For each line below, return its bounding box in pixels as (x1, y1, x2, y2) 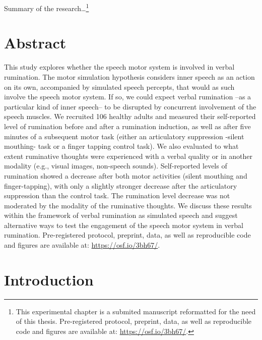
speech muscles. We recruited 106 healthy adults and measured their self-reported (4, 111, 256, 122)
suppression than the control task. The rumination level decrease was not (4, 190, 230, 201)
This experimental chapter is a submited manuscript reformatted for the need (16, 306, 256, 316)
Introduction (4, 269, 94, 290)
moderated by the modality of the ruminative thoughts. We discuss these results (4, 200, 252, 210)
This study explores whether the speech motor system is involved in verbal (4, 62, 235, 72)
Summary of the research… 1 (4, 2, 89, 13)
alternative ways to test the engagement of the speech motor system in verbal (4, 219, 243, 230)
